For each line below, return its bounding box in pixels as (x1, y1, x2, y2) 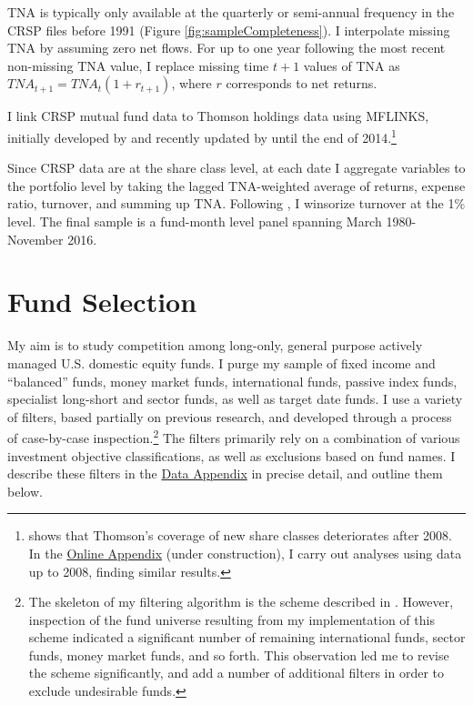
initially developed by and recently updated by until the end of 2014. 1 (7, 125, 397, 146)
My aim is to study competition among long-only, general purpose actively (7, 336, 423, 355)
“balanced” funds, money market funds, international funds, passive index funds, (7, 371, 458, 390)
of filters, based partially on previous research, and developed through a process (7, 407, 452, 426)
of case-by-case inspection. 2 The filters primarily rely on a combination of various (7, 426, 460, 447)
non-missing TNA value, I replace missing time (7, 55, 269, 75)
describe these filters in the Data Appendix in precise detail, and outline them (7, 464, 443, 483)
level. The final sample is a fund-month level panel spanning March (7, 212, 382, 230)
